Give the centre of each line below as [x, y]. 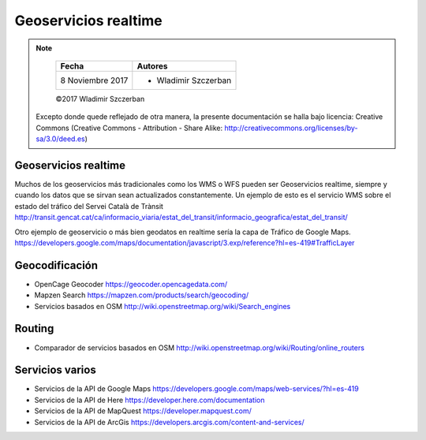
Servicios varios [55, 370]
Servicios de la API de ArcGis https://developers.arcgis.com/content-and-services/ [169, 422]
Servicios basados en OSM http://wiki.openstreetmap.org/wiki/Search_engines [163, 306]
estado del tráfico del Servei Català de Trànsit [89, 206]
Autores [152, 65]
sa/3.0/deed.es [61, 139]
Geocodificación [56, 265]
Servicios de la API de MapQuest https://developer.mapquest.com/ [143, 411]
